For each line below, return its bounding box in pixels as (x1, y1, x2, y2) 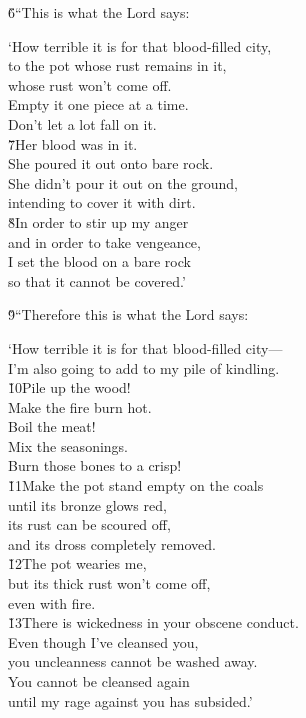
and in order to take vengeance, (8, 231, 201, 252)
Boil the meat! (8, 416, 96, 437)
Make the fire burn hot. (8, 396, 152, 417)
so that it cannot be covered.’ (8, 270, 186, 291)
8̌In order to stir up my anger (8, 211, 189, 232)
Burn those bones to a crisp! (8, 455, 182, 476)
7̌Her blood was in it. (8, 133, 138, 154)
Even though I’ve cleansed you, (8, 631, 199, 652)
